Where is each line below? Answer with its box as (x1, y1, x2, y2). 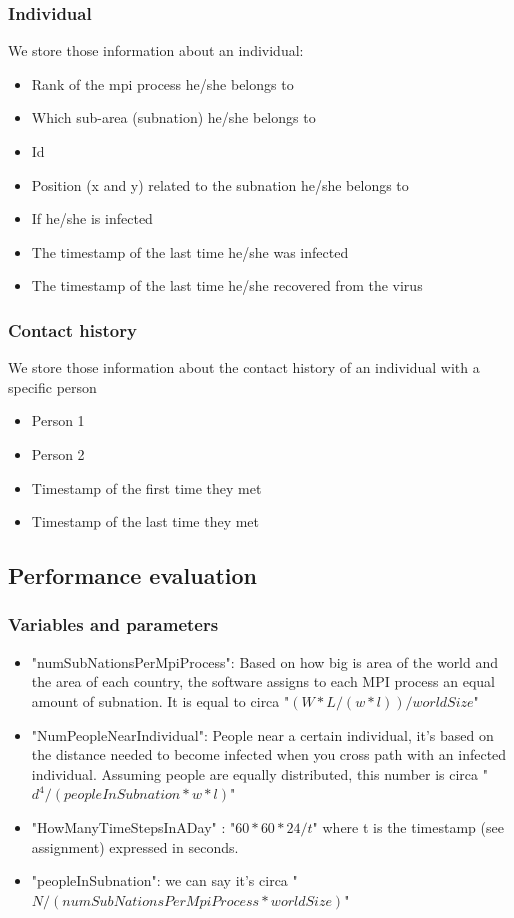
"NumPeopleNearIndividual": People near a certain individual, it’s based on (31, 724, 494, 745)
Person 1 (31, 410, 85, 431)
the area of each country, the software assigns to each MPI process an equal (31, 671, 495, 692)
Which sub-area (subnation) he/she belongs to (31, 107, 316, 128)
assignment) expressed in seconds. (31, 836, 239, 857)
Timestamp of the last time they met (31, 511, 260, 532)
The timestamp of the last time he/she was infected (31, 241, 349, 262)
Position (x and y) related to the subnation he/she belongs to (31, 174, 409, 195)
